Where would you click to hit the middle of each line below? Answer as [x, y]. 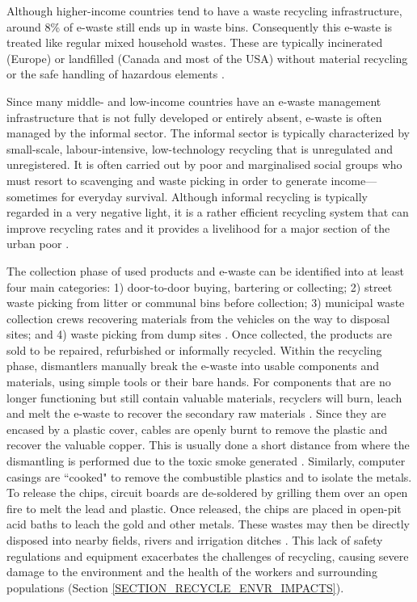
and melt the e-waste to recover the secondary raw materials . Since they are [196, 413]
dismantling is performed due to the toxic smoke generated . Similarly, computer [206, 461]
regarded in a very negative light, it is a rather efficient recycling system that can [208, 212]
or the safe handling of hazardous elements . [116, 74]
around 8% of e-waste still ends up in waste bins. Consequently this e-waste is [200, 26]
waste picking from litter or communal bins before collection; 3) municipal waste [206, 303]
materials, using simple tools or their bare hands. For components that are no [199, 382]
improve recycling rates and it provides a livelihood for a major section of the [198, 227]
